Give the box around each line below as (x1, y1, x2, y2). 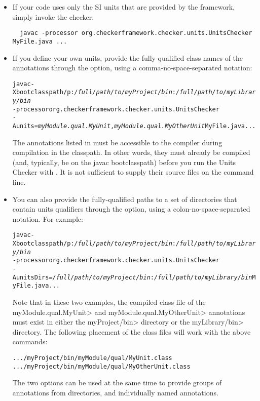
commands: (12, 336, 48, 347)
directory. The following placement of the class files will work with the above (12, 326, 251, 337)
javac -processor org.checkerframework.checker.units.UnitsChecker (20, 29, 252, 37)
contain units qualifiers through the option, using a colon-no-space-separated (12, 204, 250, 214)
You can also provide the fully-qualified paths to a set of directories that (12, 193, 237, 204)
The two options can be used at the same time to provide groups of (12, 377, 222, 388)
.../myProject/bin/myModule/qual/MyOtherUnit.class (12, 363, 191, 370)
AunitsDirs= (12, 273, 53, 281)
